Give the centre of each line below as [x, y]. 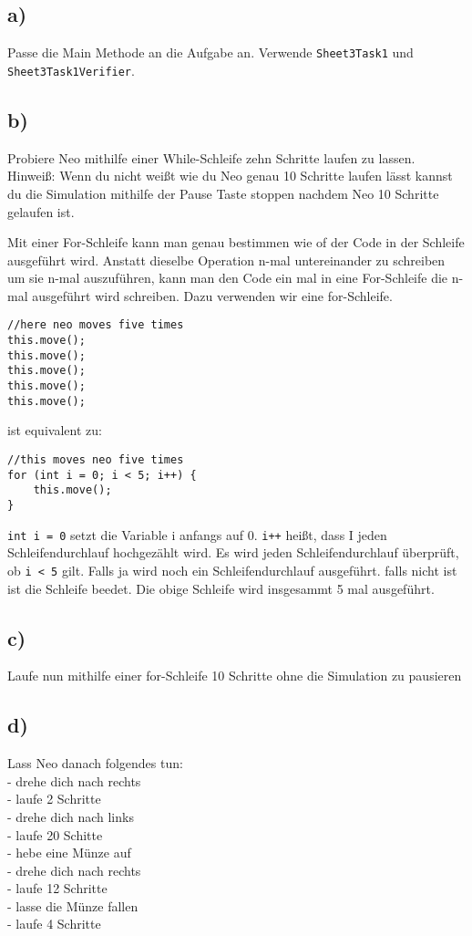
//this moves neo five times [96, 460]
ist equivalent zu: [55, 430]
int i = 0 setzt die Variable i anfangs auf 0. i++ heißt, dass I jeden [197, 534]
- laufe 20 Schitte [55, 834]
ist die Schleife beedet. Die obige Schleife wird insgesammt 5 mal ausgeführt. [221, 588]
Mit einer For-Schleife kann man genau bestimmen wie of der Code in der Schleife [236, 242]
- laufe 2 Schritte [54, 799]
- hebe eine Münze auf [69, 853]
